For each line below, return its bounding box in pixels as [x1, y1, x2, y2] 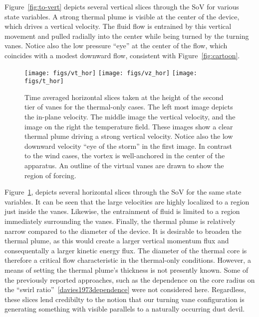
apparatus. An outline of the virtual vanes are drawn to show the [24, 160, 224, 171]
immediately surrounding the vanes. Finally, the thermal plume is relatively [4, 216, 236, 226]
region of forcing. [24, 170, 76, 180]
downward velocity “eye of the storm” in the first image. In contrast [24, 140, 233, 151]
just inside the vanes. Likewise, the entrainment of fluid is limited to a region [4, 206, 240, 216]
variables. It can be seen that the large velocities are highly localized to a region [4, 196, 250, 207]
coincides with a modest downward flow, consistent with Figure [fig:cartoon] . [4, 50, 240, 60]
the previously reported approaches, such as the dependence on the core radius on [4, 274, 255, 285]
